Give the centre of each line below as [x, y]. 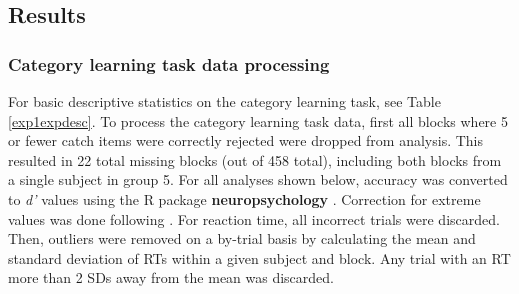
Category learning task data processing [169, 63]
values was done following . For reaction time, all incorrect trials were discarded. [254, 218]
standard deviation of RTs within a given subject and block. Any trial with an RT [259, 257]
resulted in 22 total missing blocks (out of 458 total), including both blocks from [255, 159]
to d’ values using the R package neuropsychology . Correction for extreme [244, 198]
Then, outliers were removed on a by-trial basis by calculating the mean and [242, 238]
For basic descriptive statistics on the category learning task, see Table [224, 101]
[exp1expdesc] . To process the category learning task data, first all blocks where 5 [258, 120]
